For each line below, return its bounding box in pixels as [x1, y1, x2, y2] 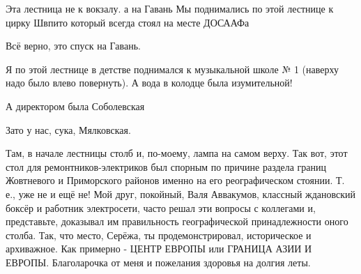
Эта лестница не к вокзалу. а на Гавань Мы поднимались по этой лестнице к [6, 1, 334, 15]
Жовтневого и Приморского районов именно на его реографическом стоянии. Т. [6, 173, 345, 188]
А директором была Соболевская [6, 98, 145, 113]
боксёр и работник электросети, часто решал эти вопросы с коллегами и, [6, 200, 316, 215]
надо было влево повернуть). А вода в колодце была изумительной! [6, 75, 293, 90]
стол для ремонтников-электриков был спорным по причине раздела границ [6, 159, 327, 174]
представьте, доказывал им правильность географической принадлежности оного [6, 214, 348, 229]
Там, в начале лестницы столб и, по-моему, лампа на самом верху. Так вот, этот [6, 146, 348, 160]
